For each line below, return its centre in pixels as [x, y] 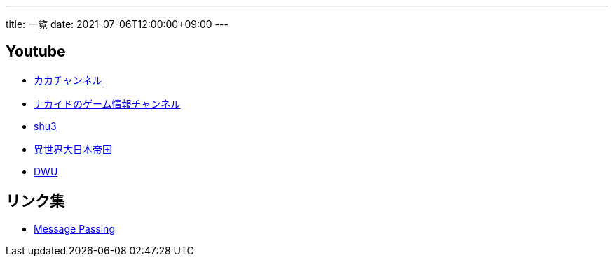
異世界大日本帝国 [73, 149]
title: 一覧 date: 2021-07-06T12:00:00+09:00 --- [117, 24]
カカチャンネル [68, 80]
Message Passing [74, 228]
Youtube [36, 52]
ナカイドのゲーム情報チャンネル [107, 103]
